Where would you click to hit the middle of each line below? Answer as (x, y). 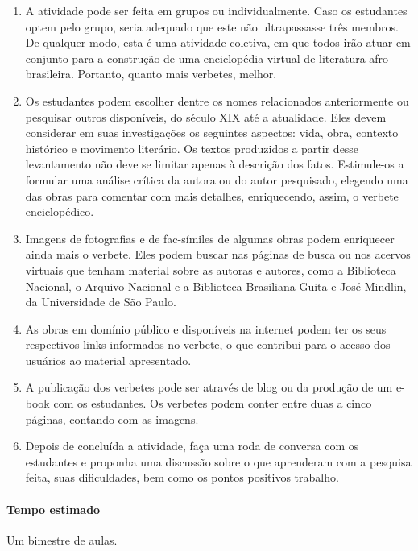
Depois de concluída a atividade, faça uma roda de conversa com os (192, 446)
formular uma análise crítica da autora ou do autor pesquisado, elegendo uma (217, 179)
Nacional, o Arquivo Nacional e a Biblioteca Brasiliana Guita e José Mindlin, (216, 286)
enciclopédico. (60, 211)
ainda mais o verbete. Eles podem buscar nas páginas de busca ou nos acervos (218, 254)
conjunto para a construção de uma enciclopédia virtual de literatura (195, 58)
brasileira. (50, 74)
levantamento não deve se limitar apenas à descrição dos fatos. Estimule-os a (215, 164)
